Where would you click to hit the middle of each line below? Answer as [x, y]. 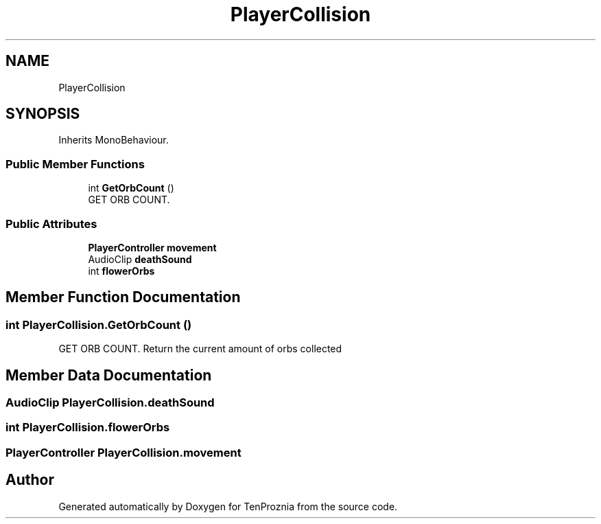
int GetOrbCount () [131, 188]
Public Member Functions [75, 164]
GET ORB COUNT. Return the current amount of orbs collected [200, 349]
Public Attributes [51, 224]
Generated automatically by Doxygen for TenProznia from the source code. [228, 506]
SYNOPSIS [43, 114]
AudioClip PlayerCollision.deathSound [110, 402]
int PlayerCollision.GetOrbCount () [99, 324]
